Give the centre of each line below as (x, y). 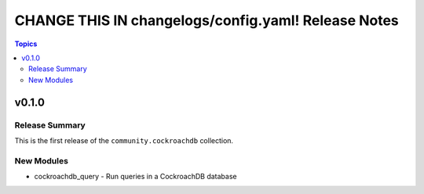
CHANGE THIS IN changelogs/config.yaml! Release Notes (207, 20)
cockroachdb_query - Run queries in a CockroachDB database (135, 177)
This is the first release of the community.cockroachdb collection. (124, 140)
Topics (26, 44)
